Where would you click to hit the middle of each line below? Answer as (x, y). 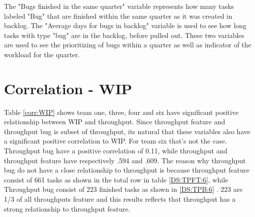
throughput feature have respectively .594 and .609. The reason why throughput (125, 160)
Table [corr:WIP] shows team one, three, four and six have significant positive (121, 112)
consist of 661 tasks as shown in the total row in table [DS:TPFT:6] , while (116, 179)
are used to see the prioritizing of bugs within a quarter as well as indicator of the (128, 45)
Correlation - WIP (68, 88)
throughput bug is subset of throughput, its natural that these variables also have (127, 131)
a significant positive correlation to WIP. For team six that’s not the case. (115, 141)
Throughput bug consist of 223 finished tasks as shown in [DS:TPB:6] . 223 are (123, 189)
